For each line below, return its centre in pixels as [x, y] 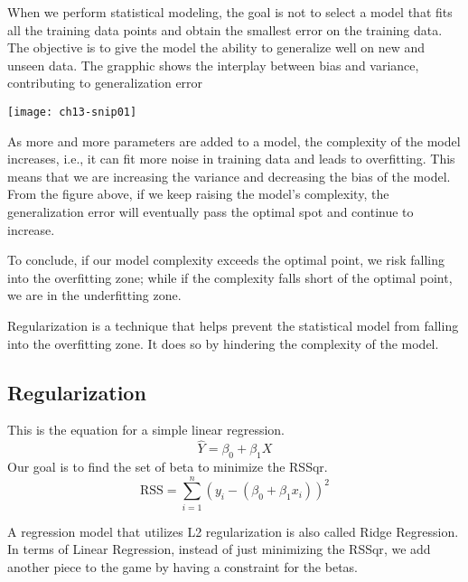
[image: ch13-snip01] [72, 112]
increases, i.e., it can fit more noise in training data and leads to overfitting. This [231, 159]
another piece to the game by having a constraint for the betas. [183, 566]
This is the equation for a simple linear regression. [146, 430]
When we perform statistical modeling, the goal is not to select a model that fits [230, 12]
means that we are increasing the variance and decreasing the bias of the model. [229, 176]
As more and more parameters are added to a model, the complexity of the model [234, 141]
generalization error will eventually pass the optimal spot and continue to [211, 211]
